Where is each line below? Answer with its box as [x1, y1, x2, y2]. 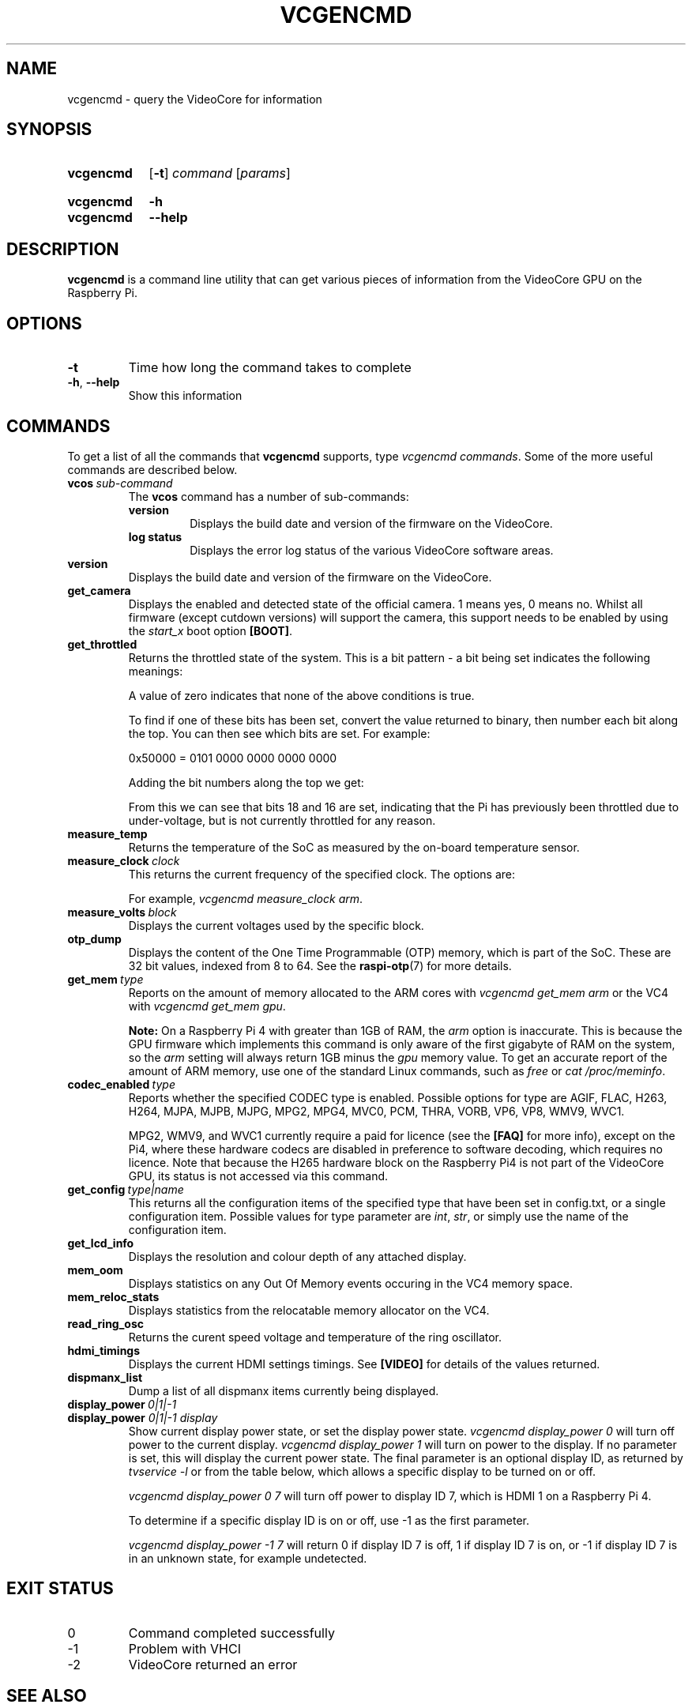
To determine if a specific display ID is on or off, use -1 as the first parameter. [128, 1513, 530, 1527]
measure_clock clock [67, 853, 180, 867]
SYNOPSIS [6, 119, 92, 140]
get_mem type [67, 972, 144, 986]
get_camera [67, 583, 131, 597]
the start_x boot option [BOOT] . [128, 623, 293, 638]
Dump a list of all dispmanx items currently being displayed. [128, 1383, 439, 1398]
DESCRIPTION [6, 239, 119, 259]
